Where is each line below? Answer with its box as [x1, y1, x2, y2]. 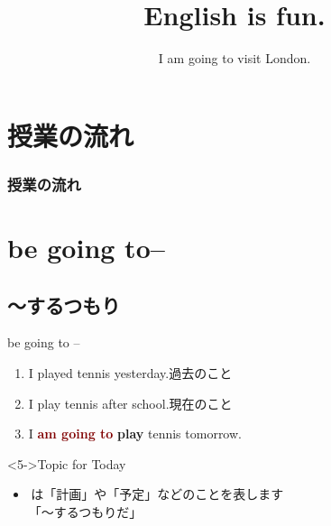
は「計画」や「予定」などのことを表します [31, 484, 284, 503]
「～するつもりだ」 [28, 502, 143, 521]
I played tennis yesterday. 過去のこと [28, 363, 233, 382]
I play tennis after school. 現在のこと [28, 393, 233, 412]
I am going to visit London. [158, 49, 311, 68]
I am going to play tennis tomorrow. [28, 424, 242, 443]
